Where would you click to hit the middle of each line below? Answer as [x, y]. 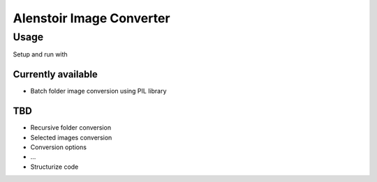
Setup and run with [40, 54]
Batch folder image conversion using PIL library [98, 91]
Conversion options [59, 147]
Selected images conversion [71, 137]
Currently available [55, 74]
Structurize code [54, 167]
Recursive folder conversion [71, 128]
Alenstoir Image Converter [91, 18]
